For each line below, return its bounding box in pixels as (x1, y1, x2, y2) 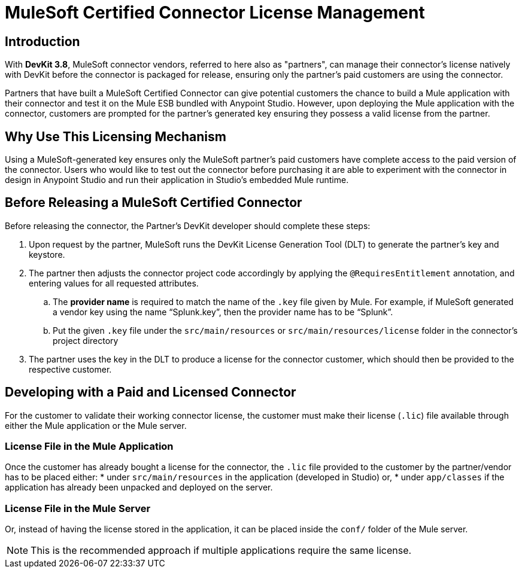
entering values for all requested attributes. (29, 278, 199, 288)
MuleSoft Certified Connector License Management (5, 2, 425, 23)
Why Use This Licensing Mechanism (5, 129, 226, 144)
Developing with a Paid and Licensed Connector (5, 385, 296, 400)
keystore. (29, 249, 65, 260)
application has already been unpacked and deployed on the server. (5, 482, 273, 493)
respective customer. (29, 364, 112, 374)
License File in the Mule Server (5, 502, 151, 514)
